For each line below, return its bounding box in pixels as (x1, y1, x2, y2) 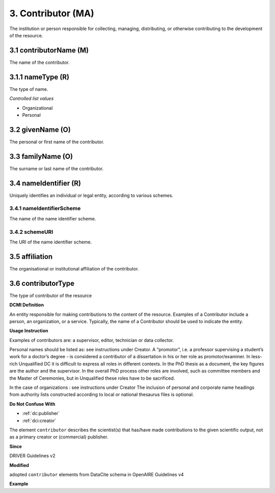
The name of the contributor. (9, 59, 70, 65)
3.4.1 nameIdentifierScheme (9, 205, 81, 212)
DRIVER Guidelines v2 (9, 453, 56, 459)
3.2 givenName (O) (9, 125, 71, 134)
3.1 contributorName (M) (9, 46, 89, 55)
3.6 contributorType (9, 279, 75, 288)
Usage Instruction (9, 328, 48, 334)
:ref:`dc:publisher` (22, 410, 60, 416)
